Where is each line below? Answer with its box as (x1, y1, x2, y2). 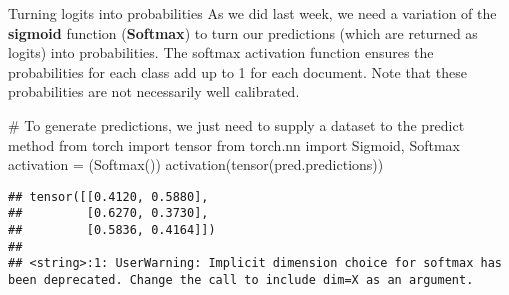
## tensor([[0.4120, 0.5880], (8, 189, 209, 204)
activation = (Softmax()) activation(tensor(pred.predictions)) (8, 154, 384, 175)
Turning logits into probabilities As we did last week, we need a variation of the (8, 3, 497, 23)
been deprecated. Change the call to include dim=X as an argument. (8, 273, 474, 288)
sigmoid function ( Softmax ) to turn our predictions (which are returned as (8, 22, 478, 43)
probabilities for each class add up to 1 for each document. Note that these (8, 61, 467, 82)
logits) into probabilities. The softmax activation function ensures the (8, 42, 434, 63)
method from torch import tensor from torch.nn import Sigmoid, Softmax (8, 134, 460, 155)
